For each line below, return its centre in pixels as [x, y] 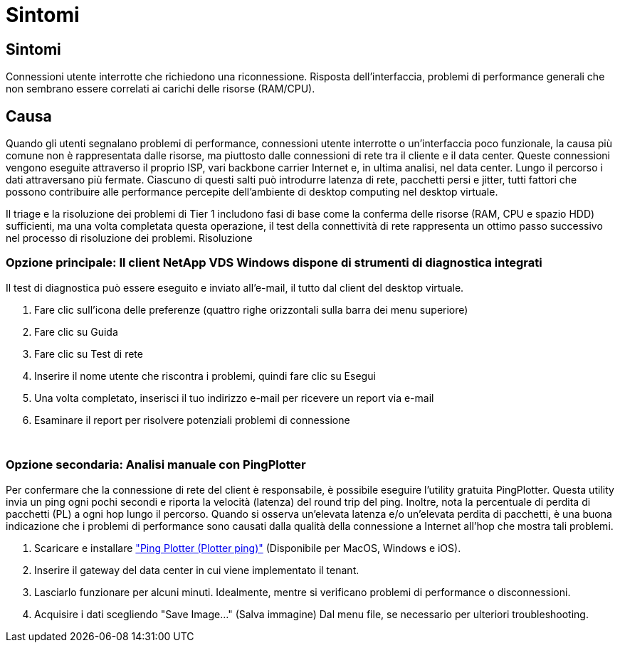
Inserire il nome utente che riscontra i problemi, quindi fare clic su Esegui [205, 376]
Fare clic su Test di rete [89, 354]
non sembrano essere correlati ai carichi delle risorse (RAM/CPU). [161, 89]
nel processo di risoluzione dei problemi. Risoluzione [129, 238]
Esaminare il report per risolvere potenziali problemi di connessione [192, 420]
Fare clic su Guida [76, 331]
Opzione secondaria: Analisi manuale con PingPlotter [156, 465]
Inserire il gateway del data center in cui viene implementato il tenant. [197, 570]
